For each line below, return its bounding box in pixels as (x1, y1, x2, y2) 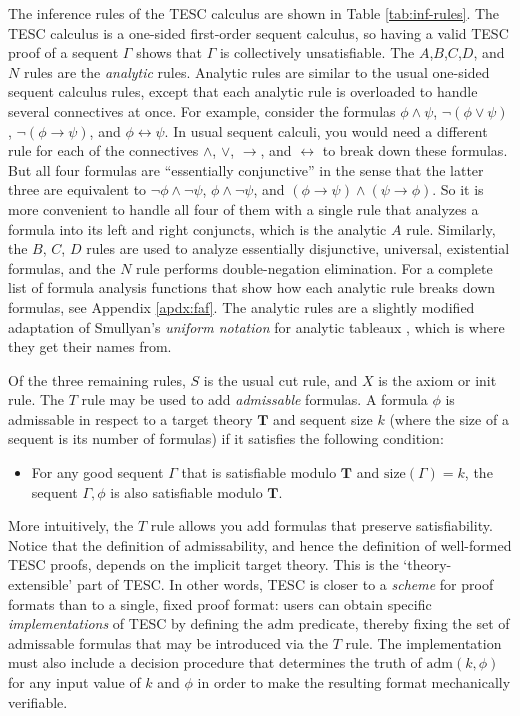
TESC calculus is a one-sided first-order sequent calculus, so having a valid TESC (8, 22, 509, 43)
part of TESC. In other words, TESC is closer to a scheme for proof (76, 574, 494, 595)
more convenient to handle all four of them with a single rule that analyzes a (8, 198, 479, 219)
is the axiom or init (378, 369, 497, 390)
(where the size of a (389, 408, 509, 429)
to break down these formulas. (322, 140, 508, 161)
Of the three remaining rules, (8, 369, 186, 390)
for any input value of (8, 672, 141, 692)
